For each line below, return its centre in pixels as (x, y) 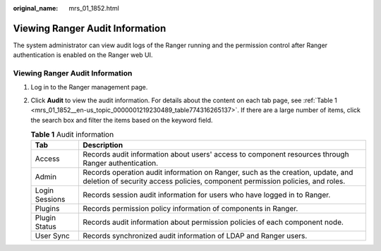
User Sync (52, 236)
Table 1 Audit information (72, 135)
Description (103, 145)
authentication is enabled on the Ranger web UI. (83, 55)
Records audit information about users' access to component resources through (216, 154)
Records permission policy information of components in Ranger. (190, 209)
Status (46, 227)
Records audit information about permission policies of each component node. (213, 222)
